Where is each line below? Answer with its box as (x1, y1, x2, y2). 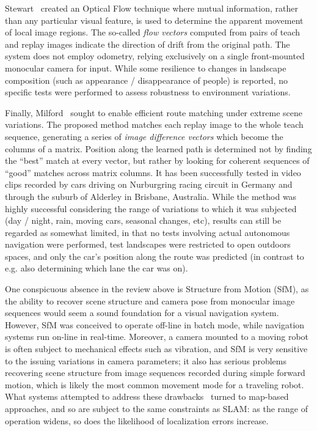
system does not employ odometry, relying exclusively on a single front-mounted (5, 50, 305, 62)
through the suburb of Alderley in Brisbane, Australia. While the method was (5, 190, 297, 202)
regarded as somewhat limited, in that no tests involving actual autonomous (5, 226, 290, 238)
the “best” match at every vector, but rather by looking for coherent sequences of (5, 154, 310, 167)
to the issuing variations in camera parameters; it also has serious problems (5, 354, 286, 367)
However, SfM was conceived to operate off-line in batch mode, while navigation (5, 318, 305, 331)
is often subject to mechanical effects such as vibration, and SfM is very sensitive (5, 342, 308, 355)
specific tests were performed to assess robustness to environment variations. (5, 86, 291, 98)
